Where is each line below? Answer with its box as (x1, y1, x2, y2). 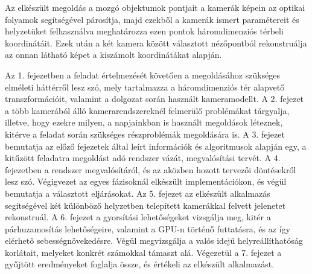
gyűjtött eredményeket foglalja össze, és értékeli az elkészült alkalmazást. (5, 258, 275, 270)
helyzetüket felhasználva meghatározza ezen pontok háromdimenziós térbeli (5, 25, 284, 37)
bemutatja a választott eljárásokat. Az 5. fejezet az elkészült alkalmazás (5, 186, 270, 199)
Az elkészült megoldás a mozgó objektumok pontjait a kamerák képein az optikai (5, 1, 305, 13)
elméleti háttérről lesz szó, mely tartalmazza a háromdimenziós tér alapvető (5, 80, 285, 93)
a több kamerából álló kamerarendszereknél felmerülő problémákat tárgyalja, (5, 104, 290, 116)
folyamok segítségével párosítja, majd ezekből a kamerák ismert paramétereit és (5, 13, 299, 25)
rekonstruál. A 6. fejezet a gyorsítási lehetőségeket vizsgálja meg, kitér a (5, 211, 271, 223)
